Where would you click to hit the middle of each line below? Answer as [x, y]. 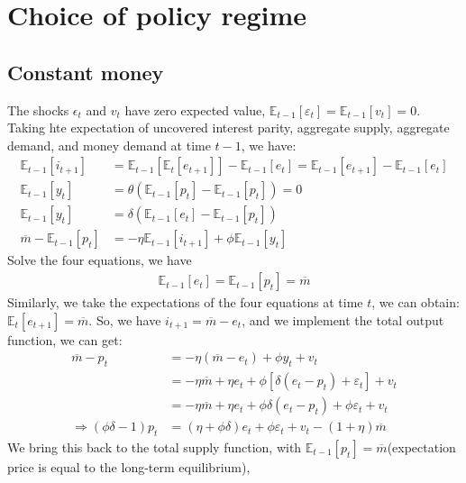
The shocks [38, 109]
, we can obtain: [416, 302]
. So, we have [125, 319]
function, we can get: [65, 339]
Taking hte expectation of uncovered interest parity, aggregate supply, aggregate [228, 128]
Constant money [86, 72]
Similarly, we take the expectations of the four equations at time [185, 302]
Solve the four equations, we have [100, 260]
